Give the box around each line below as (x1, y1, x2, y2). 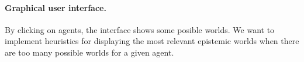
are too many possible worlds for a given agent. (5, 46, 174, 58)
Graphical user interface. (5, 1, 106, 13)
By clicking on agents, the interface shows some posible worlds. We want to (5, 23, 275, 35)
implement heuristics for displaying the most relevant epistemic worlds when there (5, 35, 299, 47)
